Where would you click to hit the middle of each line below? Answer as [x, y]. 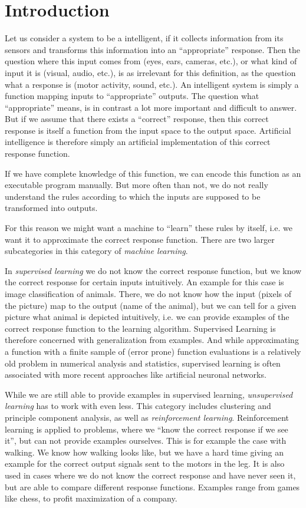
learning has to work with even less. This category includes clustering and [138, 406]
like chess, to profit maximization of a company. [91, 498]
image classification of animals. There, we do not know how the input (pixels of [148, 293]
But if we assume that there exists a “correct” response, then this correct [137, 119]
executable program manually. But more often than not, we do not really [136, 185]
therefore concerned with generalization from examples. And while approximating [152, 340]
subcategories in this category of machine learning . [96, 251]
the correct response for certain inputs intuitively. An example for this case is [144, 282]
